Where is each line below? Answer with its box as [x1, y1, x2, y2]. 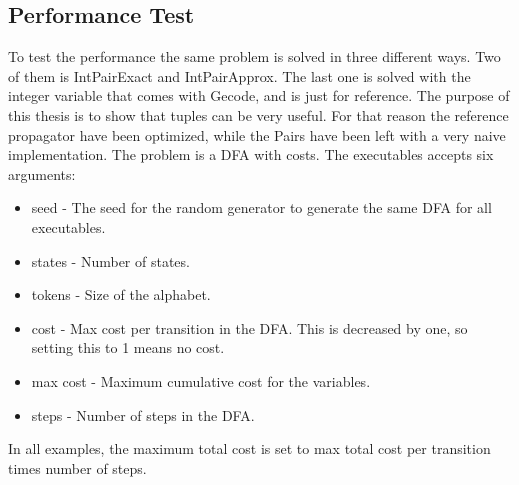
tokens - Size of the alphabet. [31, 284, 211, 305]
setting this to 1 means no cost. [31, 337, 225, 358]
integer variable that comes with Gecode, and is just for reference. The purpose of [8, 85, 510, 106]
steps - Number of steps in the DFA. [31, 404, 255, 425]
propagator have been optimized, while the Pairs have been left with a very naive [8, 124, 506, 145]
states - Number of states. [31, 250, 190, 271]
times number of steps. [8, 457, 147, 478]
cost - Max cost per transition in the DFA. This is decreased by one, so [31, 317, 468, 338]
